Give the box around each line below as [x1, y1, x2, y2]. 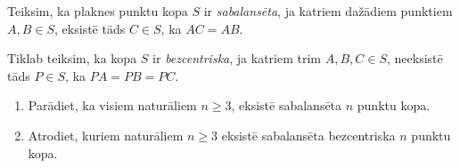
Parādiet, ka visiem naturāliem [28, 96, 197, 115]
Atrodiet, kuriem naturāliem [28, 125, 184, 144]
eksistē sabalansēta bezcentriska [221, 125, 396, 144]
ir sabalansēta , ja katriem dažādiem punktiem [203, 2, 453, 20]
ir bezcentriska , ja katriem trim [152, 49, 321, 68]
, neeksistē [386, 49, 443, 68]
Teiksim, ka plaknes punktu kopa [7, 2, 188, 20]
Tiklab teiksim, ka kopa [7, 49, 137, 68]
